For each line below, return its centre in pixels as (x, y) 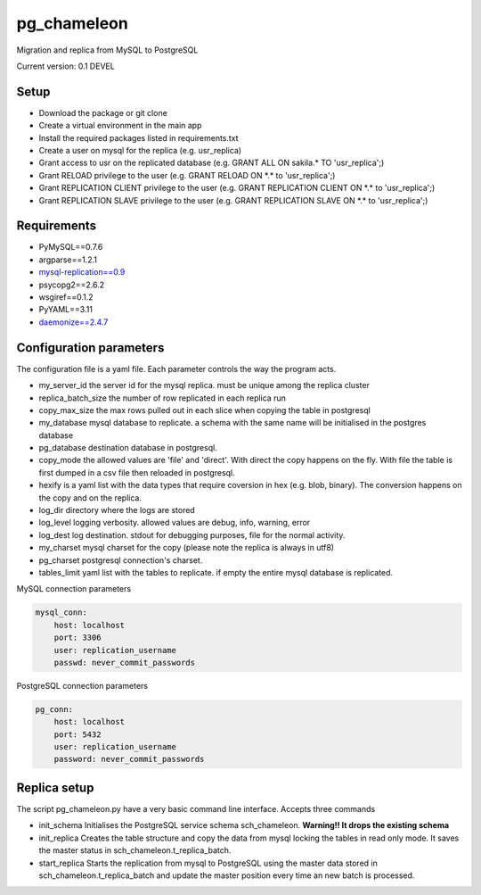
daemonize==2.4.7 (73, 322)
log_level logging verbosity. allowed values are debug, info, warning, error (175, 523)
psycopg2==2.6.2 (72, 285)
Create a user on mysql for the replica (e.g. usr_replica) (140, 151)
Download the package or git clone (103, 112)
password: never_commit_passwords (129, 759)
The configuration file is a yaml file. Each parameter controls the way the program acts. (176, 369)
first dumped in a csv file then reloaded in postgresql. (137, 472)
